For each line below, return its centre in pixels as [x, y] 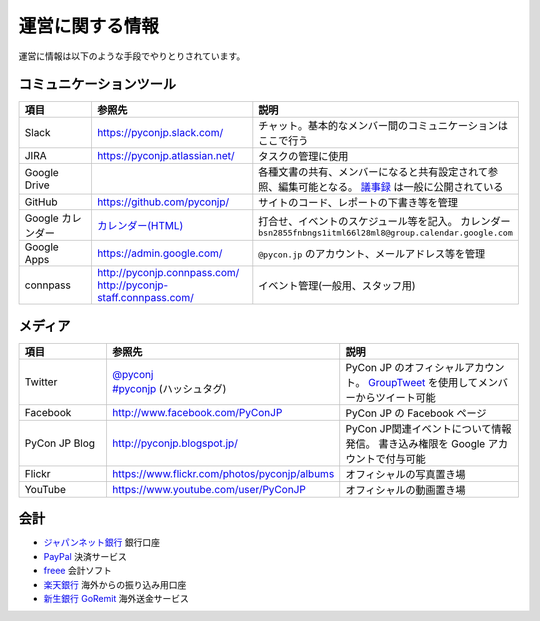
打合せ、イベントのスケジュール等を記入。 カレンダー [384, 221]
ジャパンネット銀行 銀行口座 [101, 542]
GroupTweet [397, 382]
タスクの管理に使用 [303, 157]
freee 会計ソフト [77, 571]
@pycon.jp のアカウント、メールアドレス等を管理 [371, 254]
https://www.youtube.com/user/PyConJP [209, 489]
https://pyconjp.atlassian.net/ [165, 156]
